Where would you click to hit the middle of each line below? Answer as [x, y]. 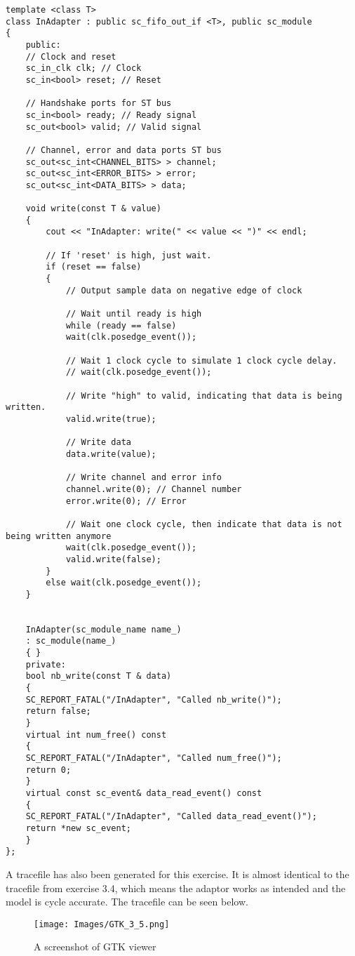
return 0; [48, 770]
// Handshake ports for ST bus [99, 104]
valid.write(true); [111, 419]
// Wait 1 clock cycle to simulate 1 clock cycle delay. [201, 360]
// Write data [98, 443]
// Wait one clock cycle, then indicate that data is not [204, 524]
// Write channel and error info [143, 478]
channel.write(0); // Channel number [154, 489]
